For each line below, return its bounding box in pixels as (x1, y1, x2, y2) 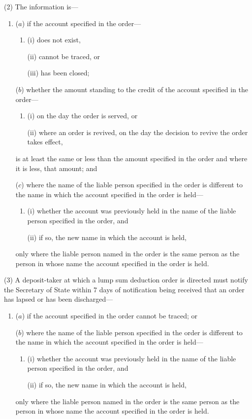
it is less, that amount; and (15, 163, 97, 173)
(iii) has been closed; (27, 68, 90, 78)
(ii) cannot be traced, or (27, 51, 100, 61)
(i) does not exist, (27, 35, 81, 45)
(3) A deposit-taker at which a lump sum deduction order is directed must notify (4, 275, 248, 285)
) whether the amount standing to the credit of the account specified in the (21, 84, 248, 94)
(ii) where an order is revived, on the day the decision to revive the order (27, 127, 248, 137)
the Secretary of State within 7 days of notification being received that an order (4, 284, 245, 294)
